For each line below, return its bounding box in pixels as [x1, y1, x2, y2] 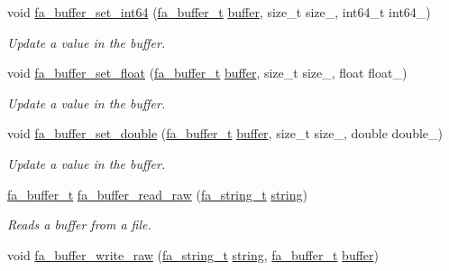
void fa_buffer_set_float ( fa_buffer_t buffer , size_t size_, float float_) [7, 63, 408, 82]
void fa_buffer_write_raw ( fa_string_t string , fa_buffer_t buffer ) [7, 245, 379, 264]
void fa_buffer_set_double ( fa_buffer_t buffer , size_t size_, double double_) [7, 124, 444, 143]
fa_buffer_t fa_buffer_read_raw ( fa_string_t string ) [7, 184, 307, 203]
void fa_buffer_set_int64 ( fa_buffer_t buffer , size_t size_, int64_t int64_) [7, 3, 431, 21]
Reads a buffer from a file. [7, 215, 151, 234]
